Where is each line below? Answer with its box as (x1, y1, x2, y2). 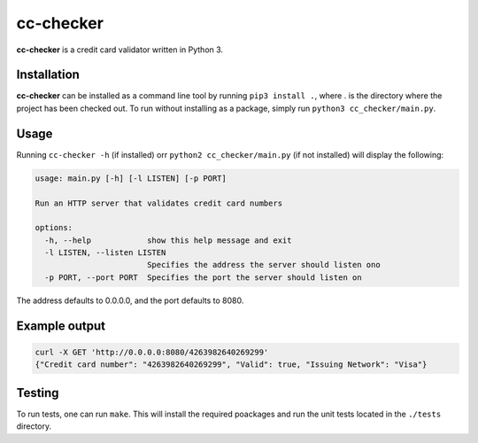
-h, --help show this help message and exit (44, 235, 292, 245)
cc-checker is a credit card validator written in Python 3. (16, 44, 224, 55)
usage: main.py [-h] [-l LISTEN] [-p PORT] (35, 173, 227, 183)
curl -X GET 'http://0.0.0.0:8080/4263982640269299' (35, 346, 269, 357)
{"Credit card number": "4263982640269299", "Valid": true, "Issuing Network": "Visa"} (35, 360, 428, 369)
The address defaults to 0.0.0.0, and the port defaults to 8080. (16, 295, 244, 306)
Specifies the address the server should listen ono (146, 260, 381, 270)
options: (35, 222, 73, 233)
